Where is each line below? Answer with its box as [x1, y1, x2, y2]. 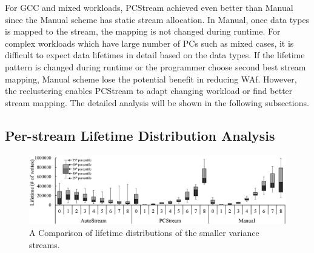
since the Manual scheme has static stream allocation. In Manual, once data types [5, 13, 310, 25]
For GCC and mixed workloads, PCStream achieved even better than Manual [5, 1, 293, 13]
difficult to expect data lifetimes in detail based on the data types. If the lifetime [5, 49, 305, 61]
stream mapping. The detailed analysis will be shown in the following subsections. [5, 96, 309, 109]
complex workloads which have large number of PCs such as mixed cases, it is [5, 36, 294, 49]
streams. [29, 238, 60, 251]
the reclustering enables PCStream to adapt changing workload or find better [5, 84, 293, 97]
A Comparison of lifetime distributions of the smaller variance [29, 226, 259, 239]
